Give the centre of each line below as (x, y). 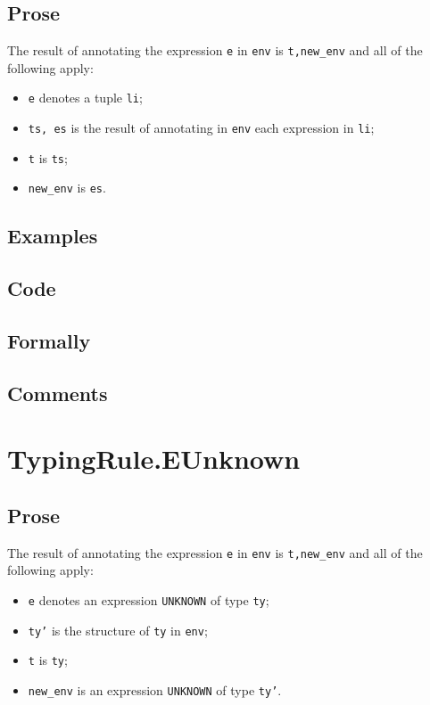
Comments (58, 393)
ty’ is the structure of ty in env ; (118, 630)
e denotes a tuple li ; (85, 98)
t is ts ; (48, 157)
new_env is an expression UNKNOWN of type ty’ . (155, 690)
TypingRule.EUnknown (154, 459)
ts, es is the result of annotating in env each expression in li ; (201, 128)
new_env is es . (67, 188)
